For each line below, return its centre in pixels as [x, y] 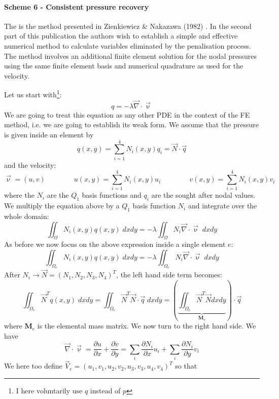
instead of [105, 390]
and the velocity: [30, 165]
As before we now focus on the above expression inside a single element [115, 244]
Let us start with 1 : [33, 94]
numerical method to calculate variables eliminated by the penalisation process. [128, 45]
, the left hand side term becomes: [169, 275]
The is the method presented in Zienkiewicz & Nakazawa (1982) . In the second [128, 26]
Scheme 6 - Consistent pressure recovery [77, 6]
